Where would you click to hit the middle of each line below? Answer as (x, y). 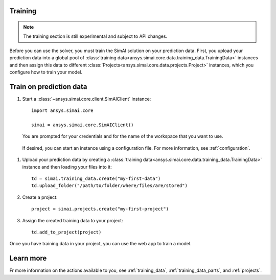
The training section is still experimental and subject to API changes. (95, 36)
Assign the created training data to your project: (73, 220)
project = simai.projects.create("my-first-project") (100, 209)
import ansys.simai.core (62, 111)
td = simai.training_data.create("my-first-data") (96, 179)
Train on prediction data (48, 87)
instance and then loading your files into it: (67, 167)
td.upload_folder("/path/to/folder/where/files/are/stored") (109, 186)
